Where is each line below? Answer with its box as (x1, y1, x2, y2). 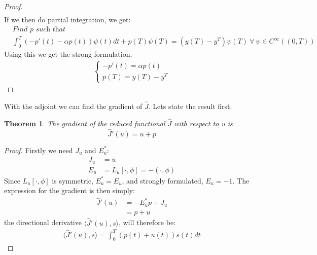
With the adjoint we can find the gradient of (4, 101, 143, 112)
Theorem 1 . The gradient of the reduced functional (4, 118, 165, 128)
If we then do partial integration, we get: (4, 14, 131, 25)
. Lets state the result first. (148, 101, 232, 112)
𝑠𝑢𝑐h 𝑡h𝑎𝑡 (36, 25, 66, 33)
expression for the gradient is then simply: (4, 185, 135, 196)
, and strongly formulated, (122, 175, 203, 186)
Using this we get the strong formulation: (4, 49, 132, 59)
